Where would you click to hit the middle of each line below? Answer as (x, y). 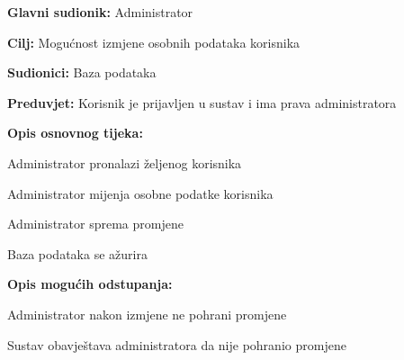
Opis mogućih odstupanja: (90, 284)
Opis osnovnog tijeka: (75, 133)
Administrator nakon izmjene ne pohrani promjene (147, 314)
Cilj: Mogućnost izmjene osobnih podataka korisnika (154, 42)
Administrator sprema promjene (95, 224)
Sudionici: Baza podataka (82, 72)
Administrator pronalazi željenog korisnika (125, 162)
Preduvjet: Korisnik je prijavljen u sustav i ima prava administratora (202, 102)
